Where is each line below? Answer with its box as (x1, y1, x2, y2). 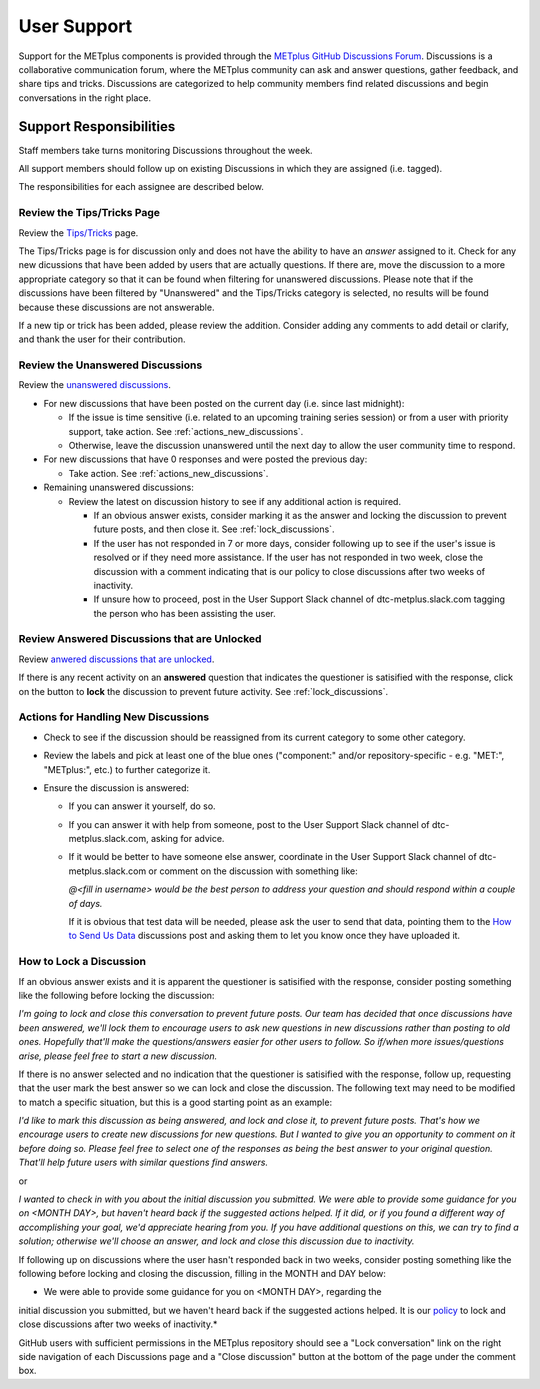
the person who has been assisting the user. (93, 607, 276, 619)
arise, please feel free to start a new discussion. (18, 1050, 218, 1062)
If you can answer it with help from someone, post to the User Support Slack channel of (68, 818, 430, 830)
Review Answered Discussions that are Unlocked (18, 632, 262, 646)
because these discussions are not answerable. (18, 301, 215, 313)
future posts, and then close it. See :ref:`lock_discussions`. (93, 523, 335, 535)
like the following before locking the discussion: (18, 989, 215, 1001)
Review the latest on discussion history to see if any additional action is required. (68, 495, 402, 507)
